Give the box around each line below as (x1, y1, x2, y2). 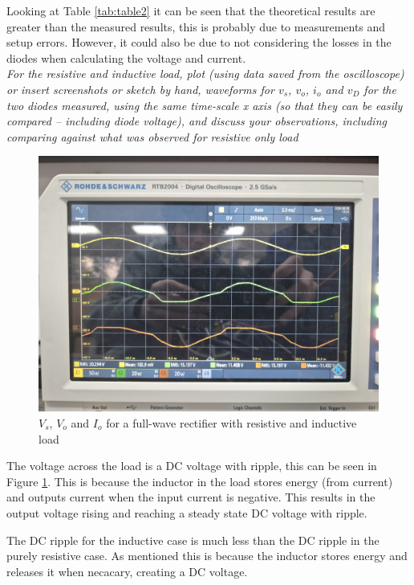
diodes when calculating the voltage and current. (6, 49, 246, 66)
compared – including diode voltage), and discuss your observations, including (6, 112, 387, 129)
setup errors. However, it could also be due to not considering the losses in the (6, 34, 392, 51)
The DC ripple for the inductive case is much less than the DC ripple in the (6, 531, 379, 548)
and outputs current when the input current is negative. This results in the (6, 489, 375, 505)
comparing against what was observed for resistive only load (6, 128, 298, 145)
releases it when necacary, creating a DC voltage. (6, 562, 248, 579)
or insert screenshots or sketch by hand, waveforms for (6, 80, 274, 97)
